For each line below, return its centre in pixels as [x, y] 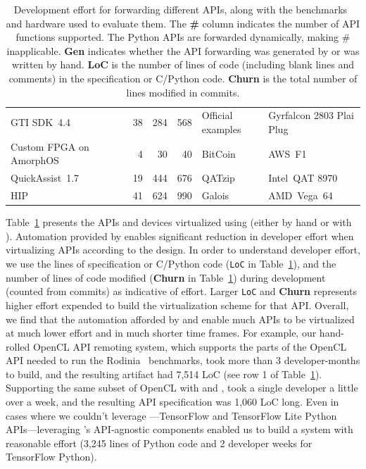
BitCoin [219, 153]
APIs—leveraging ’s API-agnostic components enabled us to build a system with [179, 429]
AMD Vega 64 [301, 195]
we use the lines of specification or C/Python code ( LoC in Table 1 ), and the [171, 263]
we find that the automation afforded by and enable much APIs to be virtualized [180, 319]
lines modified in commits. [183, 92]
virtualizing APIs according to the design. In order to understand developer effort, [183, 250]
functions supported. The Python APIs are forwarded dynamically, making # [183, 37]
